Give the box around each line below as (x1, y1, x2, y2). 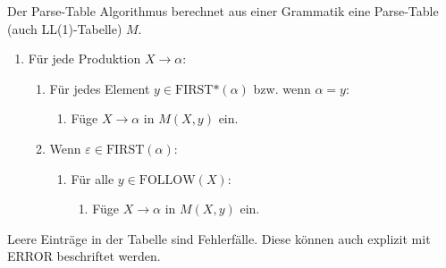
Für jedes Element (49, 79, 150, 97)
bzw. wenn (253, 79, 311, 97)
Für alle (71, 169, 114, 188)
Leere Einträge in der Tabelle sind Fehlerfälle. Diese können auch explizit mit (7, 229, 431, 247)
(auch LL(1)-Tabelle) (7, 19, 122, 38)
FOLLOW (139, 173, 196, 187)
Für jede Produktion (28, 49, 141, 68)
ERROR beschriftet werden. (7, 247, 161, 265)
